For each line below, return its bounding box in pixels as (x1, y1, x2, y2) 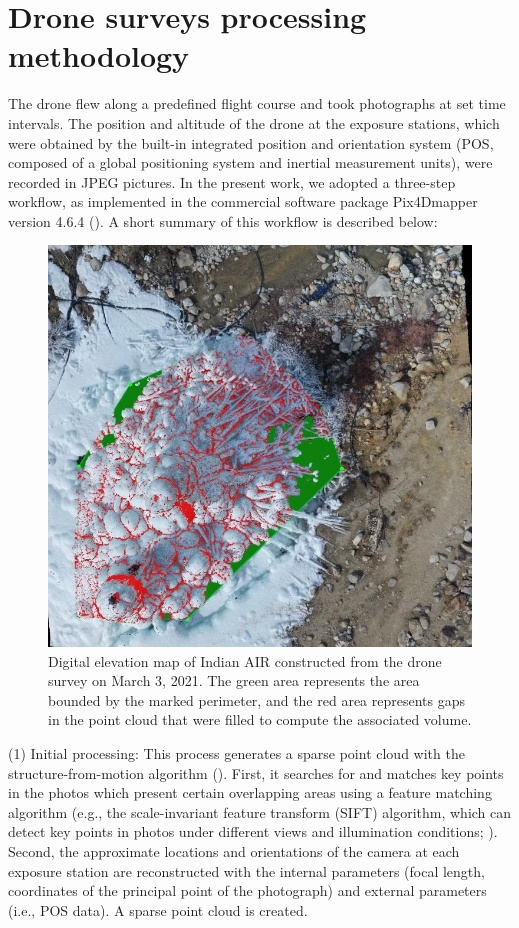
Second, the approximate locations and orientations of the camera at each (8, 840, 460, 861)
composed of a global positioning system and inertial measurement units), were (8, 152, 493, 173)
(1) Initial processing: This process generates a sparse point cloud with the (8, 743, 465, 764)
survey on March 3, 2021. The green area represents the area (48, 670, 420, 691)
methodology (8, 35, 190, 76)
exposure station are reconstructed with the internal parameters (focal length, (8, 860, 485, 881)
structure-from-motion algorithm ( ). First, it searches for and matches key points (8, 762, 504, 783)
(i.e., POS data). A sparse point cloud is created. (8, 899, 308, 920)
